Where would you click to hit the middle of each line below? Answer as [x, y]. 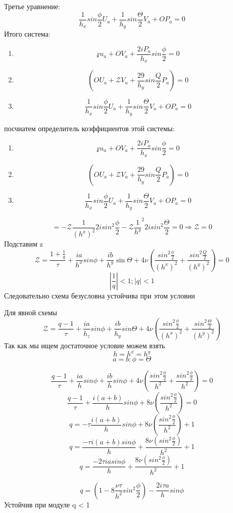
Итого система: [27, 34]
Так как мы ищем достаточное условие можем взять [85, 345]
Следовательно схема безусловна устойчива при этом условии [99, 295]
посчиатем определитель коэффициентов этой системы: [89, 128]
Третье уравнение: [32, 6]
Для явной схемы [31, 312]
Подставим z [24, 244]
